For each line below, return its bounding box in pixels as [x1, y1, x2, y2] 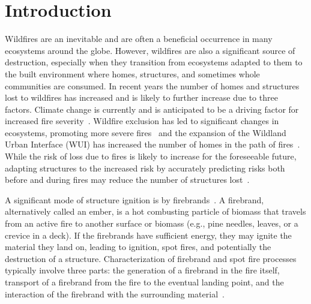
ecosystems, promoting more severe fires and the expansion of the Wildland [5, 126, 286, 139]
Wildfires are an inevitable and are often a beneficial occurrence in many [5, 32, 273, 45]
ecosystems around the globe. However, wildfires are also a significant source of [5, 44, 295, 56]
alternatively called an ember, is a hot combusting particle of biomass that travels [5, 205, 306, 218]
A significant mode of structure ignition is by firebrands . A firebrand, [5, 193, 264, 206]
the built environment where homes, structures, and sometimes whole [5, 67, 260, 80]
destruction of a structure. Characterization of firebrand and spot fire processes [5, 252, 297, 264]
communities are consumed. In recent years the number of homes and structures [5, 79, 300, 92]
